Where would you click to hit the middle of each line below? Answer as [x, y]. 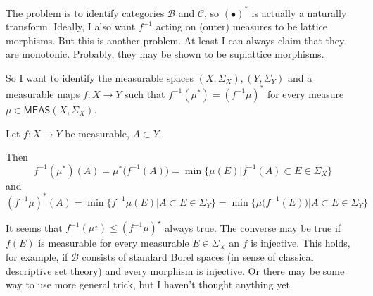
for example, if [37, 256]
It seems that [34, 227]
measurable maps [43, 93]
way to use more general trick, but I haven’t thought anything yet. [149, 284]
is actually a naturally [299, 12]
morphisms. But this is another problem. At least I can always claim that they [175, 40]
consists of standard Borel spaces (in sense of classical [198, 256]
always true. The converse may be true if [253, 227]
